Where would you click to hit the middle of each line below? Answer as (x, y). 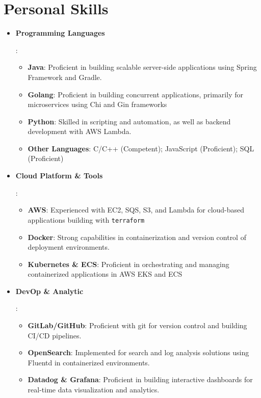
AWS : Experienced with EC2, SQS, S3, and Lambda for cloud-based (136, 210)
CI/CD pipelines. (55, 335)
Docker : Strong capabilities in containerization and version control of (137, 237)
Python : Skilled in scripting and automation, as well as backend (129, 121)
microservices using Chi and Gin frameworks (97, 104)
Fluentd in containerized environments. (89, 362)
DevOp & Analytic (49, 291)
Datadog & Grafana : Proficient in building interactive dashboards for (140, 379)
